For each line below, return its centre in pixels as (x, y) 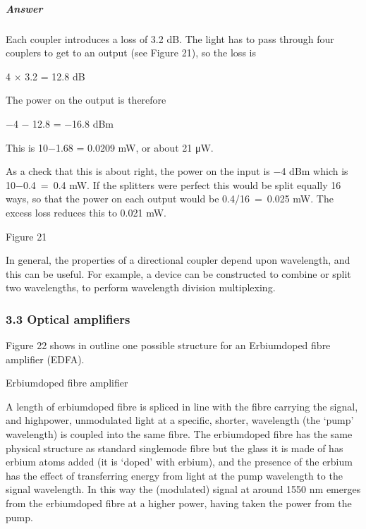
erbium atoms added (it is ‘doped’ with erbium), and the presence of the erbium (179, 462)
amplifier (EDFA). (45, 359)
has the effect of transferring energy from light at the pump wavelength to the (174, 475)
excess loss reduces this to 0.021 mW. (86, 212)
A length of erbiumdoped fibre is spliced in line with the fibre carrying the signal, (182, 406)
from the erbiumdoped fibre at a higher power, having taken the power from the (179, 503)
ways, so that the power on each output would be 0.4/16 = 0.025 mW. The (170, 199)
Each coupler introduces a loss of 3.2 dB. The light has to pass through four (170, 38)
